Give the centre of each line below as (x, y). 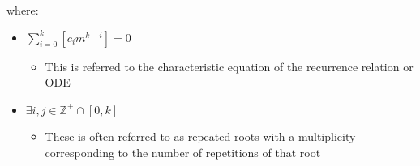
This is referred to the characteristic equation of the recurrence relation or (229, 66)
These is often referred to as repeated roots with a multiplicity (200, 136)
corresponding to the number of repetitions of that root (183, 152)
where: (23, 10)
